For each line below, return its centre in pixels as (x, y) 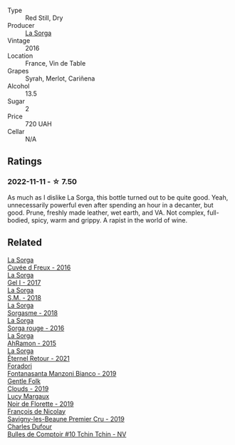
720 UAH (38, 124)
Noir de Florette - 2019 (41, 404)
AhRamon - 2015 (32, 343)
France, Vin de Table (56, 63)
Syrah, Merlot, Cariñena (60, 78)
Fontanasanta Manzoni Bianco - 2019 (62, 373)
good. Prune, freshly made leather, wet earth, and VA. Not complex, (106, 213)
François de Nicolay (37, 411)
